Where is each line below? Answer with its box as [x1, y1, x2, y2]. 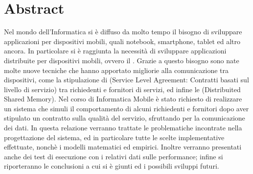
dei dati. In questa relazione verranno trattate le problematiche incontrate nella [4, 123, 242, 133]
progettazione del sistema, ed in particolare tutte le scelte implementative [4, 132, 225, 142]
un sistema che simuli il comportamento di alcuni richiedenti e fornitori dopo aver [4, 103, 249, 113]
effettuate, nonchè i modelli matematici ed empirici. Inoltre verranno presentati [4, 142, 242, 152]
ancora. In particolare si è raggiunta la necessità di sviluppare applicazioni [4, 46, 227, 56]
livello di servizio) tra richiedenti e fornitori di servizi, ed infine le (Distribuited [4, 84, 241, 94]
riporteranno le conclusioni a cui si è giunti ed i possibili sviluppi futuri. [4, 161, 219, 171]
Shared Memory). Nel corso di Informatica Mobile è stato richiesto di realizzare [4, 94, 242, 104]
